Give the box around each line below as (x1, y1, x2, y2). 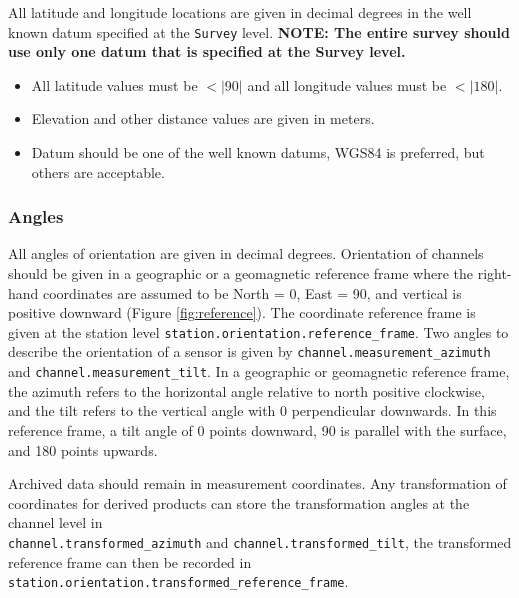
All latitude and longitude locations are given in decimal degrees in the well (8, 2, 472, 22)
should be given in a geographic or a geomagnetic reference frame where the (8, 263, 473, 284)
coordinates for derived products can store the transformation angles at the (8, 492, 470, 513)
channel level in (8, 512, 103, 533)
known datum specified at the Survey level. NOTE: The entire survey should (8, 21, 510, 42)
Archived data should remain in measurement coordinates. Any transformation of (8, 473, 507, 494)
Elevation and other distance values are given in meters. (31, 108, 375, 129)
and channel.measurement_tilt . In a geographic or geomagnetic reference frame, (8, 361, 510, 382)
